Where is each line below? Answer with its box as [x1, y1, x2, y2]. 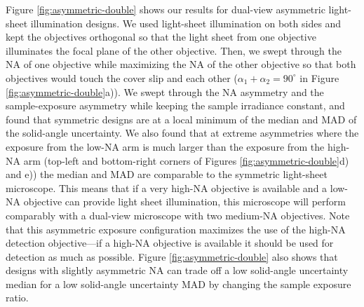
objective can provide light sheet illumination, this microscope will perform [23, 194, 346, 209]
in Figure [299, 70, 339, 85]
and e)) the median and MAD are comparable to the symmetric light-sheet [6, 167, 328, 182]
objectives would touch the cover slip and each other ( [6, 70, 238, 85]
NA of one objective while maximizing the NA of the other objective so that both [6, 57, 356, 71]
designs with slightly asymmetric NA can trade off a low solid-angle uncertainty [6, 263, 349, 278]
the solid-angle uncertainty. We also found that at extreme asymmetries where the [6, 125, 359, 140]
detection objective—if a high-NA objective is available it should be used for [6, 236, 334, 250]
